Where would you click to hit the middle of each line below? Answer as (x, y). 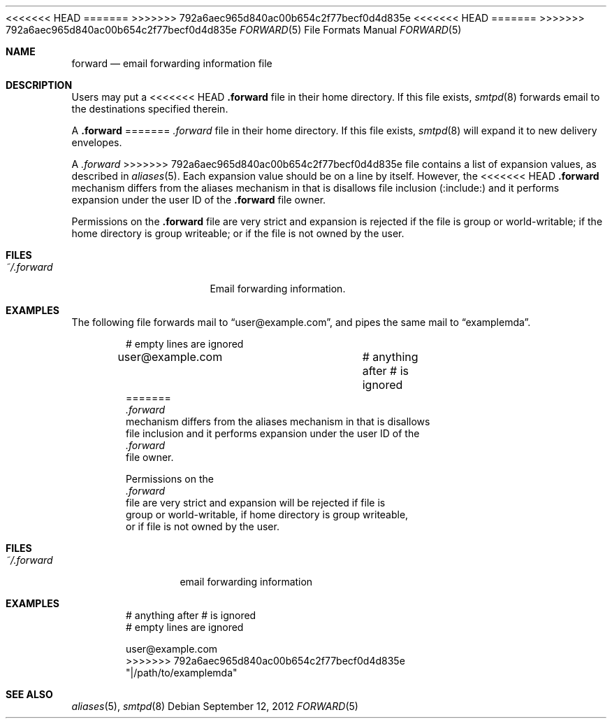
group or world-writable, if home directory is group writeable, (267, 514)
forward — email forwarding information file (172, 63)
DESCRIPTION (39, 85)
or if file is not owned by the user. (203, 526)
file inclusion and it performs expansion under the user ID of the (273, 433)
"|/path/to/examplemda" (182, 673)
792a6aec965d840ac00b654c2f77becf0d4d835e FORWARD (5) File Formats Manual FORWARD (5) (234, 30)
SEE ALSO (29, 694)
